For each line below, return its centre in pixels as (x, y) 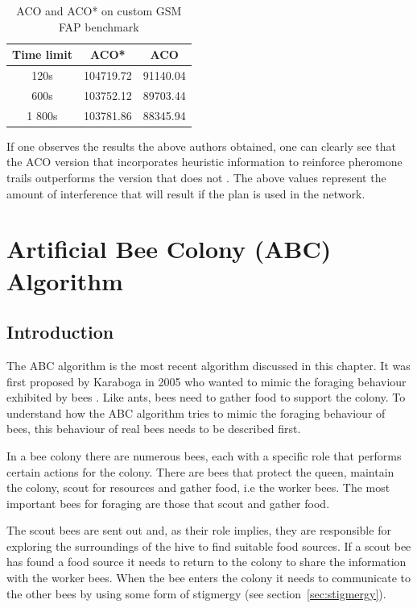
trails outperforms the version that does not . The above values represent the (196, 177)
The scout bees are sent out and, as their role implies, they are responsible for (199, 530)
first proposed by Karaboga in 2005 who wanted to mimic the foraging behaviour (206, 381)
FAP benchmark (99, 26)
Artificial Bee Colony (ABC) (169, 249)
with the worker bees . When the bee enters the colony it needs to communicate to (208, 578)
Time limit (42, 54)
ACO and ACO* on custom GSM (99, 10)
